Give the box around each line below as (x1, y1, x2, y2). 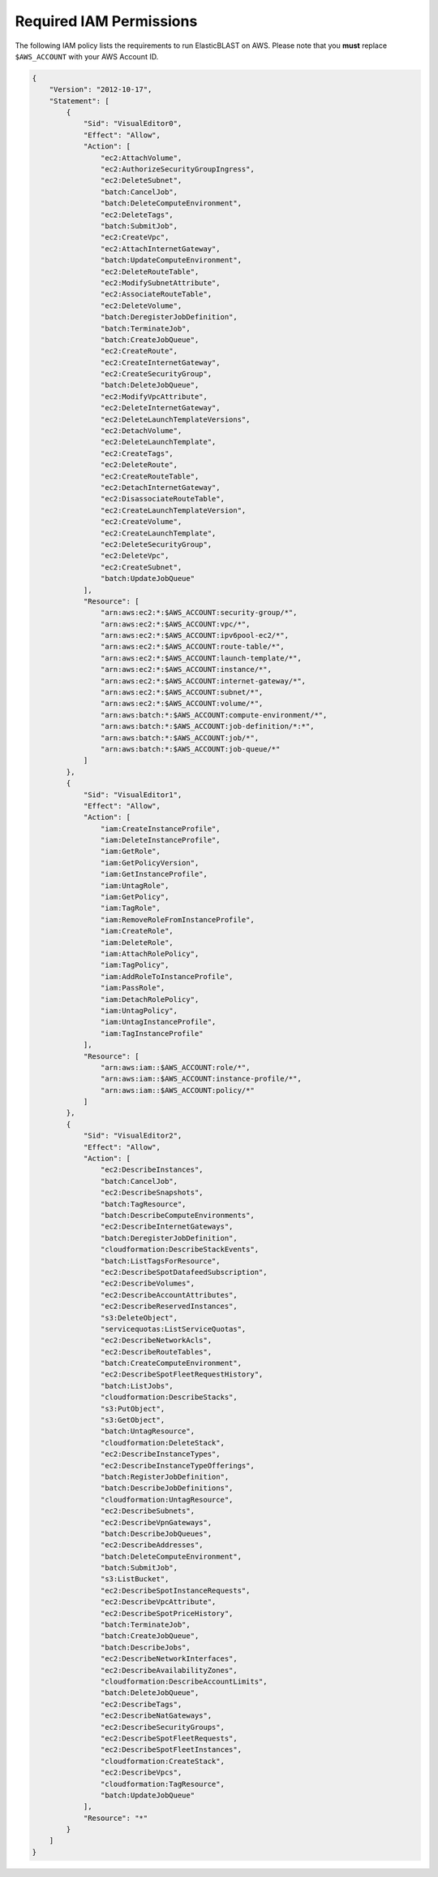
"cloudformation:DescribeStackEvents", (100, 1245, 260, 1255)
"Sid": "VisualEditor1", (83, 790, 182, 800)
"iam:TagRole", (100, 904, 161, 913)
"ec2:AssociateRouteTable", (100, 289, 213, 299)
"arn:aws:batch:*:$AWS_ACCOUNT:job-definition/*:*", (100, 722, 315, 731)
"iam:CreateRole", (100, 926, 174, 936)
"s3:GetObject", (100, 1415, 165, 1425)
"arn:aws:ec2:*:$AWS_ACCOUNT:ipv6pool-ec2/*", (100, 631, 290, 640)
